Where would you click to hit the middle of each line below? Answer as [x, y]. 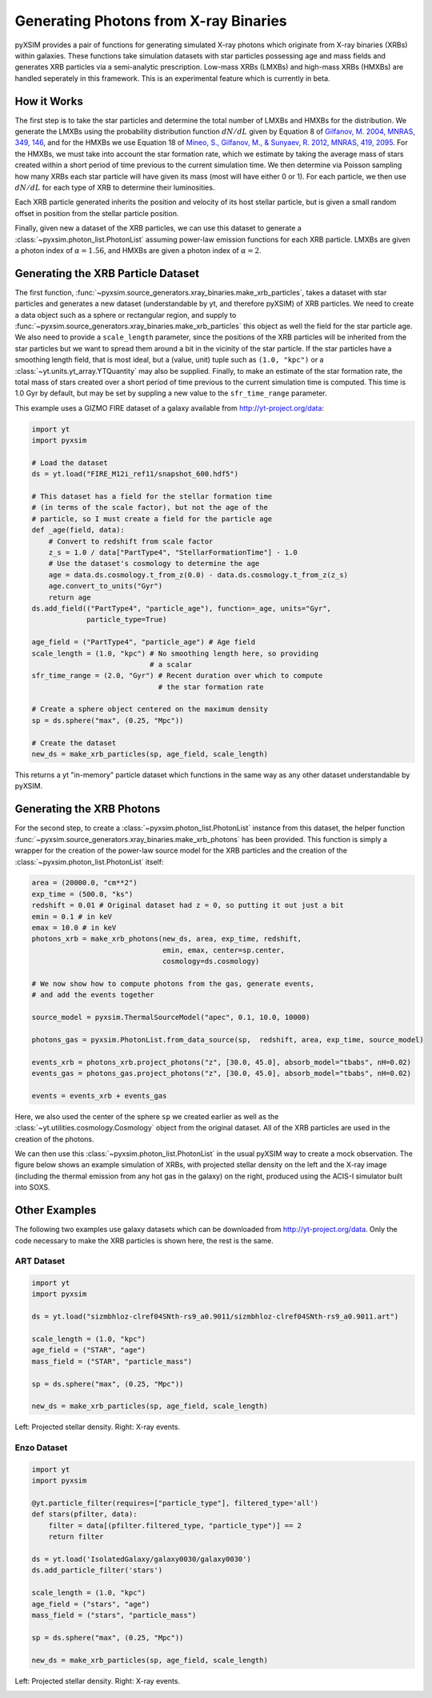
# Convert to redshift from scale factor [131, 541]
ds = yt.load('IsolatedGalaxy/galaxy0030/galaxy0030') [141, 1560]
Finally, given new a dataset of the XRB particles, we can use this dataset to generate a [158, 228]
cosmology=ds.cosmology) [211, 961]
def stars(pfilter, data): [84, 1514]
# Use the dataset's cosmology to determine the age [154, 564]
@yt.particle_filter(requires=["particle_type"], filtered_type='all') [175, 1503]
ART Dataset [40, 1261]
